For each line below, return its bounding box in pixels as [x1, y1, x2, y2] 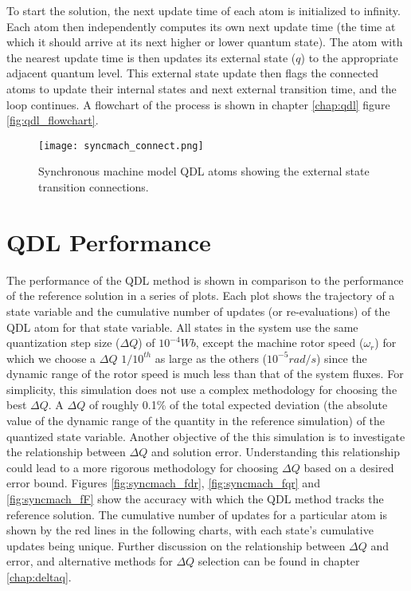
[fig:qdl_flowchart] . [6, 112, 99, 128]
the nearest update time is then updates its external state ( [6, 49, 296, 65]
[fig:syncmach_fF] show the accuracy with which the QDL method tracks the [6, 491, 384, 507]
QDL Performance [6, 225, 211, 258]
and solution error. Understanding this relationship [151, 443, 401, 460]
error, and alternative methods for [6, 553, 173, 569]
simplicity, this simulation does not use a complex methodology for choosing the [6, 380, 397, 397]
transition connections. [38, 179, 149, 195]
